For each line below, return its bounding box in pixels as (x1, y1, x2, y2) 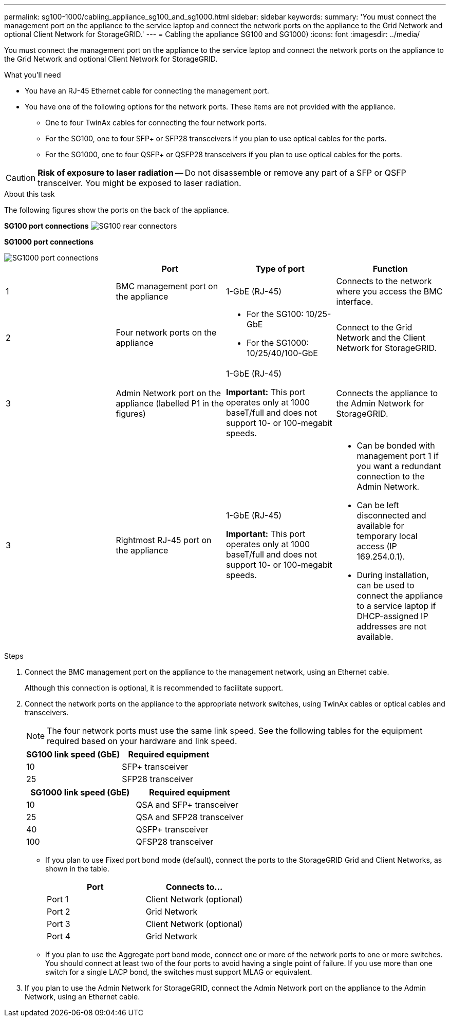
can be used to (357, 580, 415, 590)
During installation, (357, 570, 429, 580)
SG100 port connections (4, 221, 89, 230)
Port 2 (47, 906, 70, 917)
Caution (6, 173, 36, 183)
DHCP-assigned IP (357, 611, 428, 621)
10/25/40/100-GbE (247, 348, 318, 358)
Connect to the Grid (336, 322, 413, 332)
